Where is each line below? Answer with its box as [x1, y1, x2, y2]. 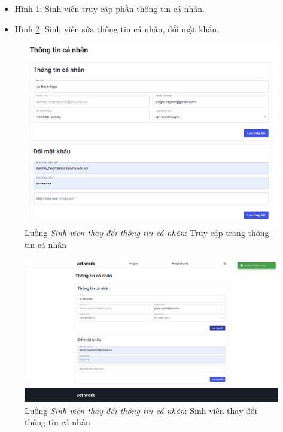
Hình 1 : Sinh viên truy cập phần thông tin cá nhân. [14, 2, 205, 14]
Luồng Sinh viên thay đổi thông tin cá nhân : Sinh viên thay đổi [25, 404, 257, 416]
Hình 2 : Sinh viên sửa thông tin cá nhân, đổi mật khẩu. [14, 22, 219, 35]
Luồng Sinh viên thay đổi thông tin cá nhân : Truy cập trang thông [25, 226, 269, 239]
